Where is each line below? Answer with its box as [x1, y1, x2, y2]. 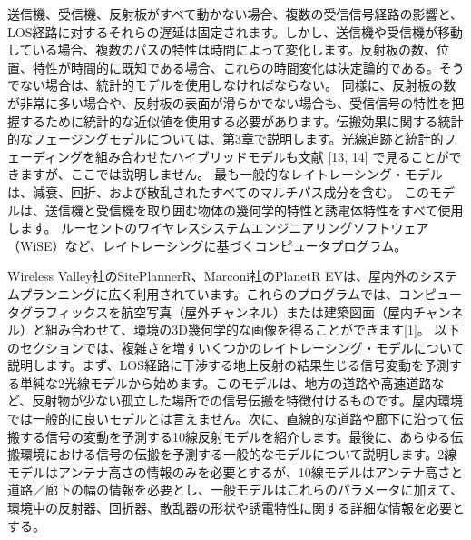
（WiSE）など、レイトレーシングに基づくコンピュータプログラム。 [7, 235, 407, 255]
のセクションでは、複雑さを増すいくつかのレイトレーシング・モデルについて [7, 337, 465, 356]
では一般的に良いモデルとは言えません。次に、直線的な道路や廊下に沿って [7, 409, 451, 428]
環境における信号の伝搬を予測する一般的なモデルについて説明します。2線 [19, 445, 457, 464]
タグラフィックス [7, 302, 109, 321]
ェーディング [7, 146, 83, 165]
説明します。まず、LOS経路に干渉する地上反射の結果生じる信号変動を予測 [7, 355, 450, 375]
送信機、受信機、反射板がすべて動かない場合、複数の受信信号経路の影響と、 [7, 5, 463, 23]
